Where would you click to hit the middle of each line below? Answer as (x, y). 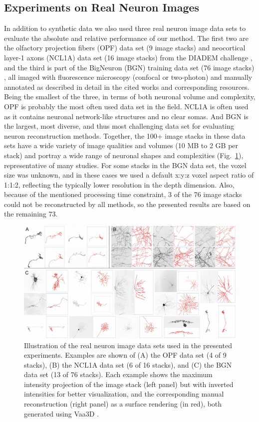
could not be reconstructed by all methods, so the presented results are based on (127, 204)
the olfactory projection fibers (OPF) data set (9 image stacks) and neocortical (125, 48)
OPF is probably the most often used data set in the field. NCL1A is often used (126, 106)
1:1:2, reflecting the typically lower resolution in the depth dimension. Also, (119, 184)
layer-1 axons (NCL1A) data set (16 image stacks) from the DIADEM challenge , (128, 57)
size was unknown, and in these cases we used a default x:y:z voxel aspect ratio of (129, 175)
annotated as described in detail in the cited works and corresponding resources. (127, 87)
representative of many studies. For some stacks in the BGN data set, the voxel (125, 165)
